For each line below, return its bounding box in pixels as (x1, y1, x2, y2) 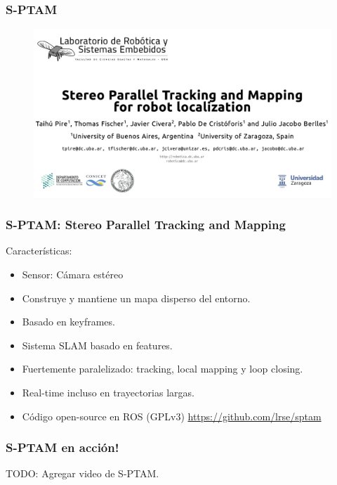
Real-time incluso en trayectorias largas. (22, 384, 194, 399)
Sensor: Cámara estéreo (22, 266, 124, 281)
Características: (6, 243, 72, 258)
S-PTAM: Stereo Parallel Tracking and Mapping (6, 216, 286, 233)
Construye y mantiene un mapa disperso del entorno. (22, 290, 251, 305)
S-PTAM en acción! (6, 439, 119, 456)
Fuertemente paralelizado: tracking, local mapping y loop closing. (22, 361, 303, 376)
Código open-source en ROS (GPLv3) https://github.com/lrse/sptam (22, 408, 322, 423)
